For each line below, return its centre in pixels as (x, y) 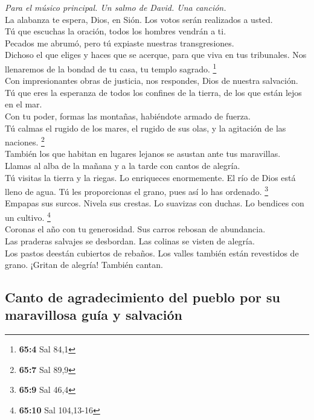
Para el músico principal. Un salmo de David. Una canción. (116, 7)
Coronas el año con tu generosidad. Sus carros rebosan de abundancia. (135, 229)
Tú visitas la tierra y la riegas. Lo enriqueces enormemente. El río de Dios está (150, 177)
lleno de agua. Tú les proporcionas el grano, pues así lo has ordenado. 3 (137, 190)
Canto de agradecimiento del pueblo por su (143, 297)
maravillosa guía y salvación (94, 315)
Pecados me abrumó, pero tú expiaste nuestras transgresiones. (120, 43)
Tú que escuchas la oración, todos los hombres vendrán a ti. (116, 31)
